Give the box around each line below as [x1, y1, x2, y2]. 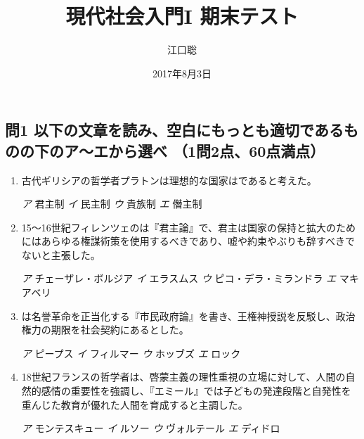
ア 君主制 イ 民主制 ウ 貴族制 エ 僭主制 [21, 196, 202, 211]
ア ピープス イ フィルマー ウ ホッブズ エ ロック [21, 345, 241, 360]
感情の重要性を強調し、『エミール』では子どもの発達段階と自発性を [41, 383, 351, 398]
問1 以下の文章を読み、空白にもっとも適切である [5, 119, 344, 141]
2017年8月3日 [152, 65, 212, 80]
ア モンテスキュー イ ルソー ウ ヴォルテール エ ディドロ [21, 421, 280, 435]
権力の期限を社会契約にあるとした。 [21, 322, 189, 337]
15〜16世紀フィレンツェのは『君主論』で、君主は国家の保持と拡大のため [21, 220, 356, 234]
